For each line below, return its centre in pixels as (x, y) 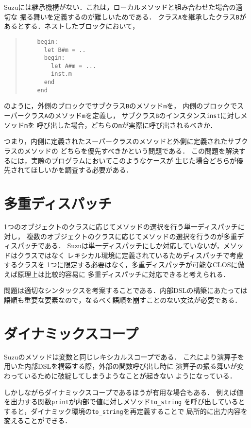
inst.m (62, 74)
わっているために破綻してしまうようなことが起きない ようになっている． (120, 375)
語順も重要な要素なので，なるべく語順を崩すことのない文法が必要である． (123, 300)
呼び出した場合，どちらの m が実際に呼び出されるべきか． (127, 125)
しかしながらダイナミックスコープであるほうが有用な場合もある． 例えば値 (124, 392)
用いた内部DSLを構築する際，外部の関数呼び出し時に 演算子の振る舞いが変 (124, 366)
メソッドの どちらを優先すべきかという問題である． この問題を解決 (131, 151)
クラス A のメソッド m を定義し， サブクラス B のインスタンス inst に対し (132, 115)
